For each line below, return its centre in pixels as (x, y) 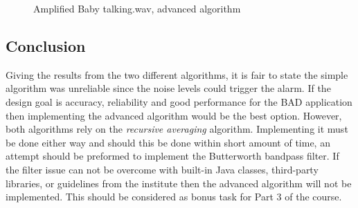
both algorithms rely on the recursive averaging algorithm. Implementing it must (177, 129)
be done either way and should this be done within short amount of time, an (168, 142)
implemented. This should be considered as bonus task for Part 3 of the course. (174, 197)
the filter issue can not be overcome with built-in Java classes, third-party (162, 169)
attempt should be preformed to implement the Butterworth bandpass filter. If (172, 156)
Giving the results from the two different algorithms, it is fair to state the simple (177, 74)
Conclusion (46, 45)
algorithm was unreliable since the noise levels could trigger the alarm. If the (168, 88)
